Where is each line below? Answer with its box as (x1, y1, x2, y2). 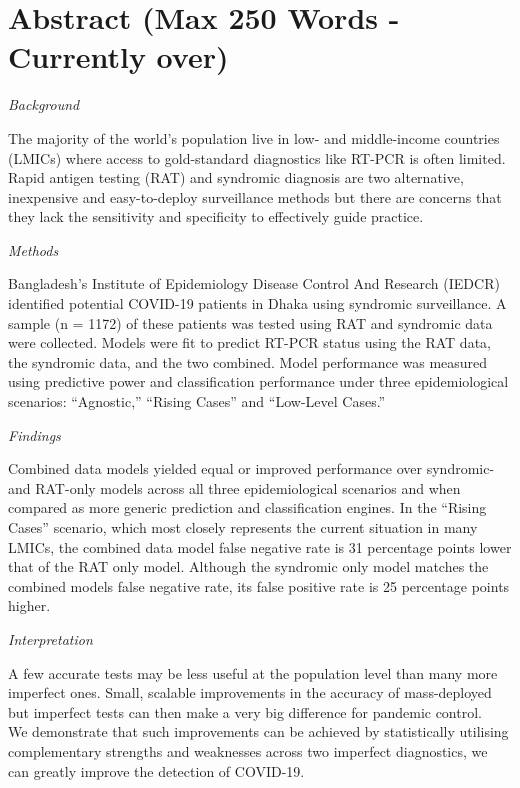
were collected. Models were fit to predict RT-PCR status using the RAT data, (8, 332, 491, 353)
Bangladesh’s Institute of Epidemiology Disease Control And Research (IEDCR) (8, 273, 500, 294)
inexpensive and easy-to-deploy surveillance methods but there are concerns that (8, 186, 502, 207)
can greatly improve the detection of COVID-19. (8, 760, 305, 781)
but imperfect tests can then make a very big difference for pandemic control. (8, 701, 482, 722)
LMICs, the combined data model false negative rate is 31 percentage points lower (8, 536, 512, 557)
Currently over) (8, 36, 229, 77)
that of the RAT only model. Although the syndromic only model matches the (8, 556, 489, 577)
